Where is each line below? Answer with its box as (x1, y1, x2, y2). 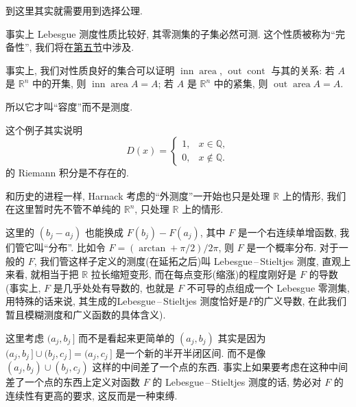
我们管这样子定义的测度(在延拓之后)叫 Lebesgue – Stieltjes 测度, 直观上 (40, 253, 351, 268)
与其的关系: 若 (271, 62, 335, 77)
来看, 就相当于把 (5, 267, 79, 281)
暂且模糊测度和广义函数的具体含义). (5, 307, 166, 321)
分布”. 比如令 (48, 240, 106, 254)
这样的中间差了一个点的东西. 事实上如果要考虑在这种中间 (92, 359, 348, 373)
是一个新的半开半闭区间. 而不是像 (115, 345, 266, 360)
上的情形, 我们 (282, 188, 346, 202)
